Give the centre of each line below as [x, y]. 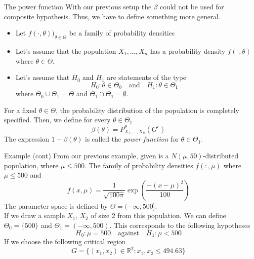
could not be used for [192, 6]
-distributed [221, 155]
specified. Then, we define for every [57, 120]
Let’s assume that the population [66, 51]
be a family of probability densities [122, 33]
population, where [31, 165]
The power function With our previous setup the [78, 6]
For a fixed [20, 110]
